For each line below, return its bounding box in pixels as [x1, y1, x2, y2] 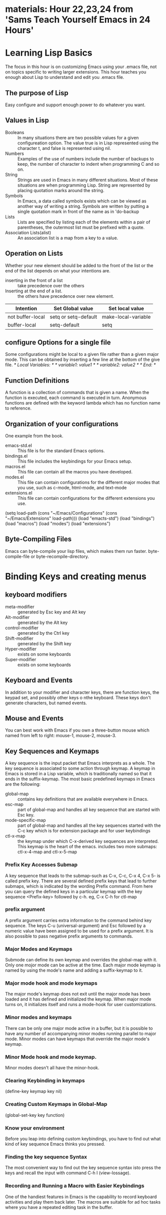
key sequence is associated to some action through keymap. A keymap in [5, 765, 155, 771]
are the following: [5, 781, 41, 787]
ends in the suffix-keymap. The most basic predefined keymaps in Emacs [5, 776, 155, 782]
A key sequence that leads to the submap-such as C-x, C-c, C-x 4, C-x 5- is [5, 873, 161, 878]
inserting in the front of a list [5, 277, 63, 283]
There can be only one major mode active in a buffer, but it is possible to [5, 1025, 153, 1031]
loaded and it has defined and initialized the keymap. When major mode [5, 996, 152, 1002]
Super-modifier [5, 656, 36, 662]
